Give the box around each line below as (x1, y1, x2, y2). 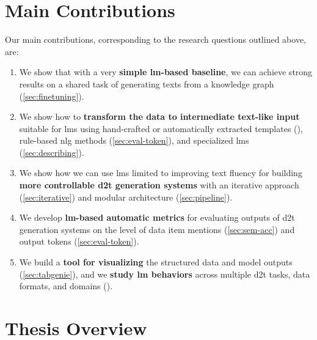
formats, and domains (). (19, 279, 113, 292)
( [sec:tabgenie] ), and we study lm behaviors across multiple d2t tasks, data (19, 267, 310, 280)
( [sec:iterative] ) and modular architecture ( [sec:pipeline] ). (19, 190, 233, 203)
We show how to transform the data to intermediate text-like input (19, 110, 300, 123)
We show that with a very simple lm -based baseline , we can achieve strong (19, 65, 313, 78)
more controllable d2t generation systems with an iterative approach (19, 179, 299, 191)
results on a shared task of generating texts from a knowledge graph (19, 77, 274, 90)
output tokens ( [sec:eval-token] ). (19, 235, 139, 248)
